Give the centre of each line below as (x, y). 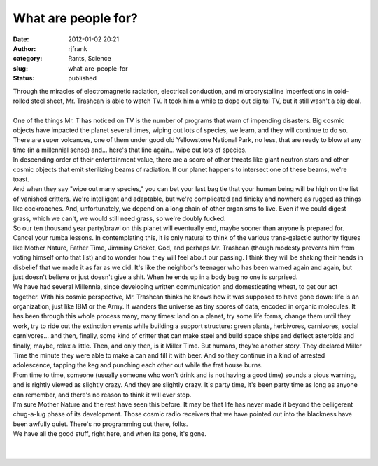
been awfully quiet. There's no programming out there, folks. (100, 424)
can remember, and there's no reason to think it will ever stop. (102, 395)
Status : (24, 78)
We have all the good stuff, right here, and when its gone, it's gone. (110, 434)
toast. (21, 179)
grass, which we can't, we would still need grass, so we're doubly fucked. (119, 218)
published (83, 78)
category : (28, 59)
